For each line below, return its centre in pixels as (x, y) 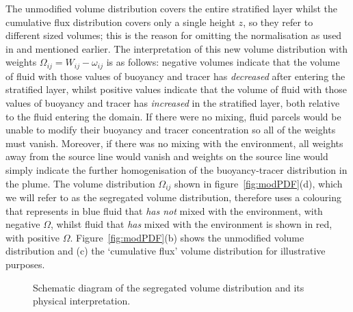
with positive (33, 237)
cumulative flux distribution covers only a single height (120, 22)
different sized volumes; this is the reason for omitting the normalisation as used (174, 35)
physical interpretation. (82, 301)
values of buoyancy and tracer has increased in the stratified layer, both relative (173, 103)
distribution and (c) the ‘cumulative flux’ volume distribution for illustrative (166, 251)
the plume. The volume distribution (80, 183)
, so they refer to (278, 22)
